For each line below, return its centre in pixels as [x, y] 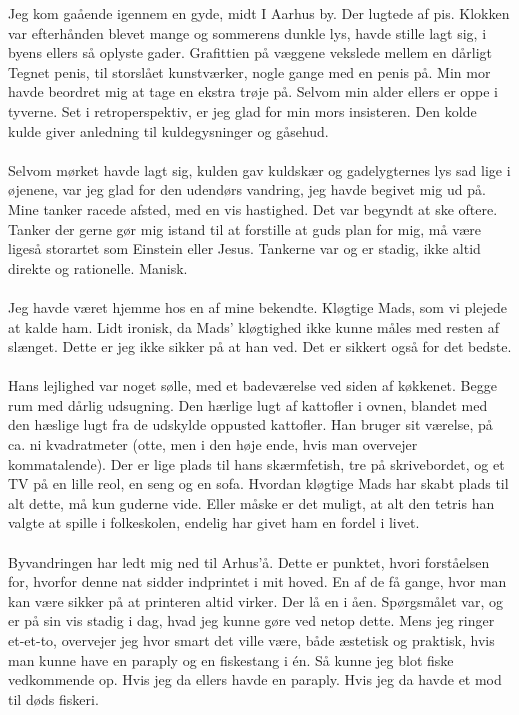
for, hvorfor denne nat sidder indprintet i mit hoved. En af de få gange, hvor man [257, 581]
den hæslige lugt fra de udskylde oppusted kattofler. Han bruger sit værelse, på [250, 424]
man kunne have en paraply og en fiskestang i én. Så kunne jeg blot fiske [231, 659]
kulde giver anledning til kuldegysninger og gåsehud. [168, 130]
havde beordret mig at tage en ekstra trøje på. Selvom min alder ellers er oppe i [253, 91]
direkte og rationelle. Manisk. [98, 267]
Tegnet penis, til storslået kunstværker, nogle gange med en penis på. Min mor [249, 71]
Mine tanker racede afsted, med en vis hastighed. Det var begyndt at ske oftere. [253, 208]
